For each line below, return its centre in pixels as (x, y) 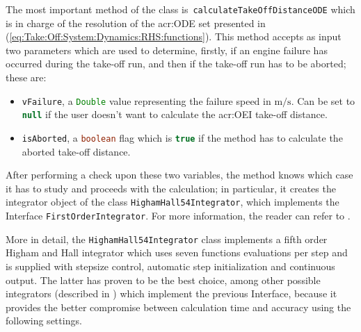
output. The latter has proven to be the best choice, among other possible (163, 280)
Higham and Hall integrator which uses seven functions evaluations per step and (177, 252)
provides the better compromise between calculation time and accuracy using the (178, 307)
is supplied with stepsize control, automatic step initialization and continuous (170, 266)
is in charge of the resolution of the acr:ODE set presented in (136, 23)
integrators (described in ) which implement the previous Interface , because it (171, 293)
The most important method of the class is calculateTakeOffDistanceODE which (180, 9)
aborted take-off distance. (76, 151)
